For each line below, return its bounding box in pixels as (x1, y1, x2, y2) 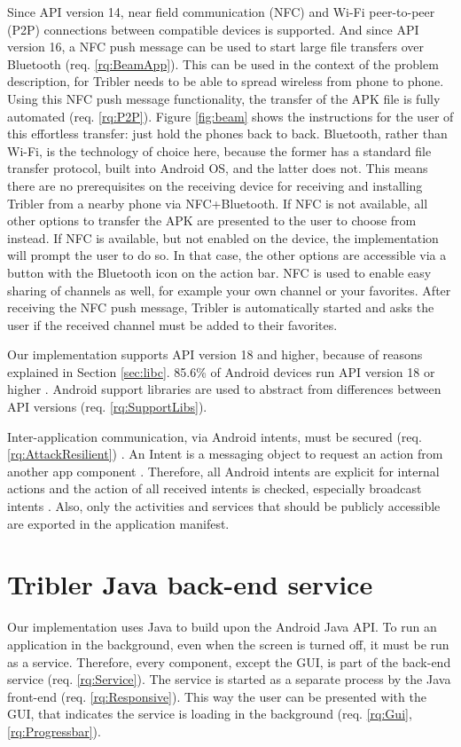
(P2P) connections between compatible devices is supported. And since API (7, 20, 419, 38)
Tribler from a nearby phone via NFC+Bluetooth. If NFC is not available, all (7, 193, 428, 212)
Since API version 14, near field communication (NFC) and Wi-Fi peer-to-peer (7, 3, 435, 20)
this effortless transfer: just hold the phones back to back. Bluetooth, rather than (7, 124, 448, 143)
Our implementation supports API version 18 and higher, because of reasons (7, 345, 423, 364)
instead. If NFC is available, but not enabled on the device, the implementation (7, 228, 439, 247)
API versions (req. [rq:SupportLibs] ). (7, 397, 207, 416)
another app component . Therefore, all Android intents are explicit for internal (7, 461, 440, 480)
